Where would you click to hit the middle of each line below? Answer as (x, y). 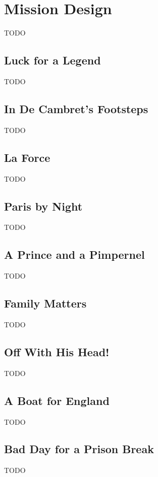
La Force (27, 157)
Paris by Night (43, 206)
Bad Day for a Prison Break (79, 449)
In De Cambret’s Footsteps (76, 108)
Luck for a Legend (52, 60)
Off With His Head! (57, 351)
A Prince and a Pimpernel (74, 254)
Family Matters (45, 303)
